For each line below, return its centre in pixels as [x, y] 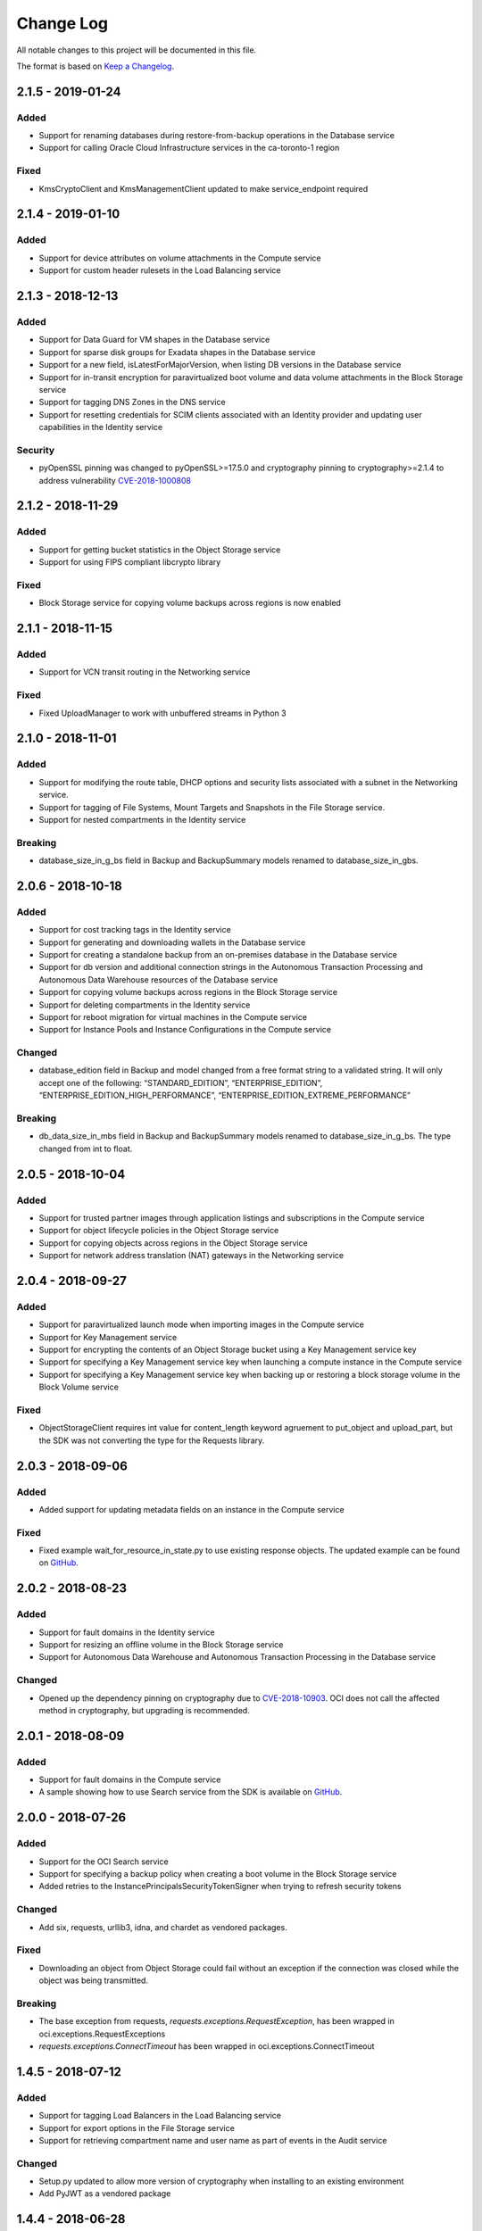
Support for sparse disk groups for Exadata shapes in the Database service [177, 352]
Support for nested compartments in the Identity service [142, 819]
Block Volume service [79, 1387]
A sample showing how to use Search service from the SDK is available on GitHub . [191, 1792]
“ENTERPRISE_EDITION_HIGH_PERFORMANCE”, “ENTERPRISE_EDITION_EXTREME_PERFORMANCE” [224, 1095]
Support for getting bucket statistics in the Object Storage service [160, 550]
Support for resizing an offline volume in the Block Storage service [161, 1644]
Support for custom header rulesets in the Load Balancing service [160, 270]
